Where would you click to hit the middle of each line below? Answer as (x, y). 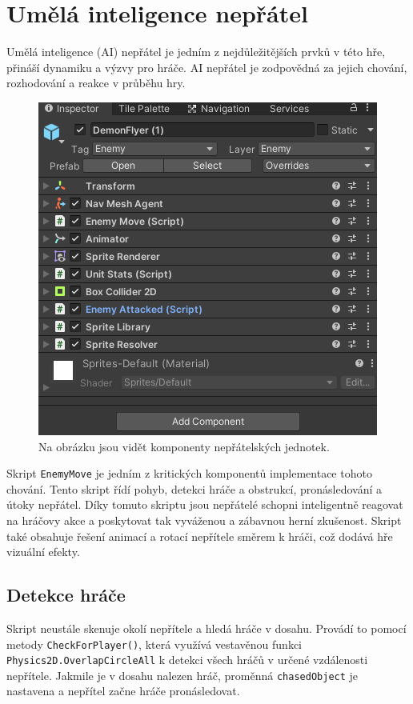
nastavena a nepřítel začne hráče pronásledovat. (123, 691)
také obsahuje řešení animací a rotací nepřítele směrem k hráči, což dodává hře (200, 536)
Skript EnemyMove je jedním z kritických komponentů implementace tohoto (189, 473)
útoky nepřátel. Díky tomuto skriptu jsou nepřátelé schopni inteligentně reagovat (205, 504)
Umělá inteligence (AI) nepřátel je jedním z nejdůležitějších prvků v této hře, (196, 52)
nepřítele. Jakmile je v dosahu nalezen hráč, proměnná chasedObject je (182, 675)
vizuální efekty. (43, 552)
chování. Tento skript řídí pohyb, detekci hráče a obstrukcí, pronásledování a (194, 488)
